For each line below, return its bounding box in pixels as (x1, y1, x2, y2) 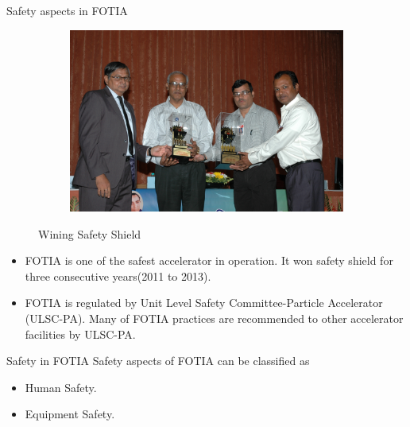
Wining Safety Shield (38, 225, 141, 242)
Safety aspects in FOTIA (6, 2, 128, 18)
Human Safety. (25, 378, 97, 395)
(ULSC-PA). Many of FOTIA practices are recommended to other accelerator (25, 310, 404, 326)
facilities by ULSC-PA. (25, 325, 136, 342)
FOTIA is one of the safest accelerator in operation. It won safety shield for (25, 252, 393, 269)
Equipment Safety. (25, 406, 115, 422)
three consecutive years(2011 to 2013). (25, 267, 211, 284)
